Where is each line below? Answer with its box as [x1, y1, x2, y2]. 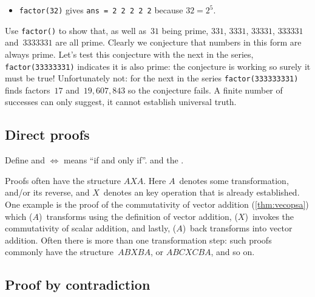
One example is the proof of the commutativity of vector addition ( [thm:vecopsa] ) [5, 197, 309, 210]
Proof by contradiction [5, 275, 151, 294]
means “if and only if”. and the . [63, 154, 184, 166]
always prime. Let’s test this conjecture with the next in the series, [5, 47, 254, 60]
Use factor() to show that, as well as [5, 24, 146, 36]
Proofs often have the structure [5, 174, 121, 186]
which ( [5, 210, 33, 222]
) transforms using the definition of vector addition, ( [39, 210, 238, 222]
